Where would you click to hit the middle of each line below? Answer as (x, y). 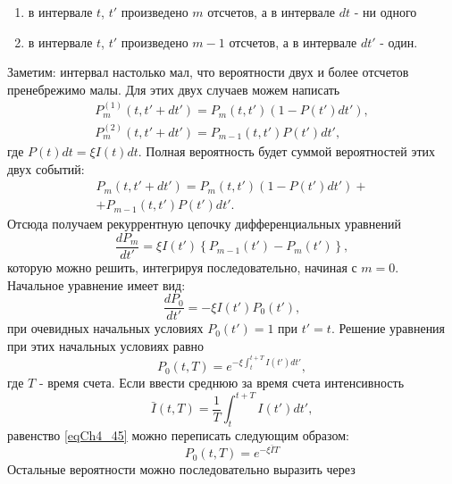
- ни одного (385, 12)
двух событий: (46, 168)
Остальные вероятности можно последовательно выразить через (181, 469)
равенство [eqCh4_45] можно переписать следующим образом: (178, 435)
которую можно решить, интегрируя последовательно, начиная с (182, 267)
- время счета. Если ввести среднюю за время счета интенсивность (222, 383)
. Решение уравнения (388, 328)
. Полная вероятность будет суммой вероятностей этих (287, 151)
